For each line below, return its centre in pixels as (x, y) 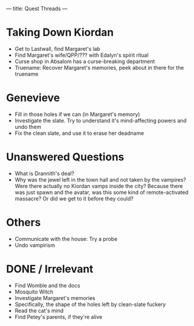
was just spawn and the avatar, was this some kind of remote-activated (101, 192)
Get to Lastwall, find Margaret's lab (57, 49)
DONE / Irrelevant (50, 269)
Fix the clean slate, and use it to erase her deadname (79, 133)
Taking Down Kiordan (60, 33)
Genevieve (33, 98)
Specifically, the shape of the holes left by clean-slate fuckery (90, 304)
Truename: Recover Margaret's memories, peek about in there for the (99, 67)
